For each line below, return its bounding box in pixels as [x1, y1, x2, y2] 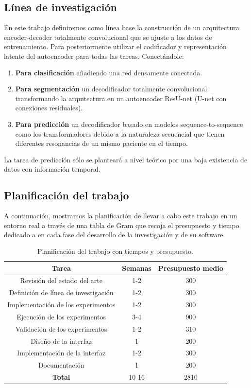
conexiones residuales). [15, 103, 83, 113]
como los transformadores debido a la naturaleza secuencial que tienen [15, 128, 225, 139]
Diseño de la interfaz [31, 335, 92, 346]
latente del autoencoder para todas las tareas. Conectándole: [4, 51, 184, 61]
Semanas [122, 263, 151, 273]
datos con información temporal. [4, 164, 100, 174]
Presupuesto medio [158, 263, 223, 273]
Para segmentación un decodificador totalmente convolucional [15, 84, 207, 94]
